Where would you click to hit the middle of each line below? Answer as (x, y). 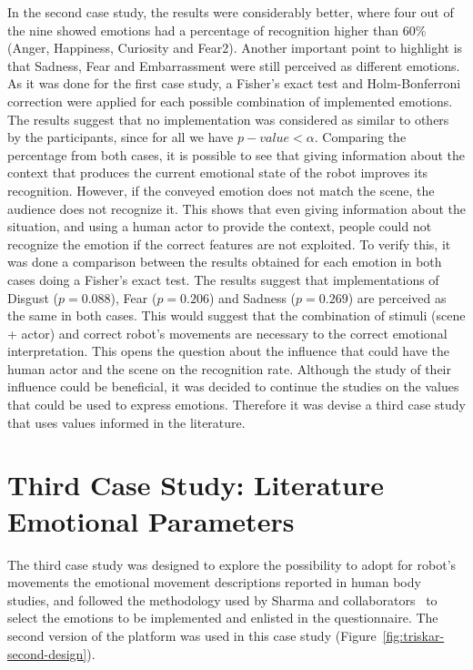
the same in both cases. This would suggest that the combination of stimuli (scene (236, 315)
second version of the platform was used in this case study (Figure (192, 635)
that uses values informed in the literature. (126, 422)
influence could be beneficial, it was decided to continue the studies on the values (233, 386)
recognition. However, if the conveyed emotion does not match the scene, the (221, 190)
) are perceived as (397, 297)
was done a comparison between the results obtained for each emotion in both (225, 262)
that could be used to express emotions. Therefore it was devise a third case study (236, 405)
